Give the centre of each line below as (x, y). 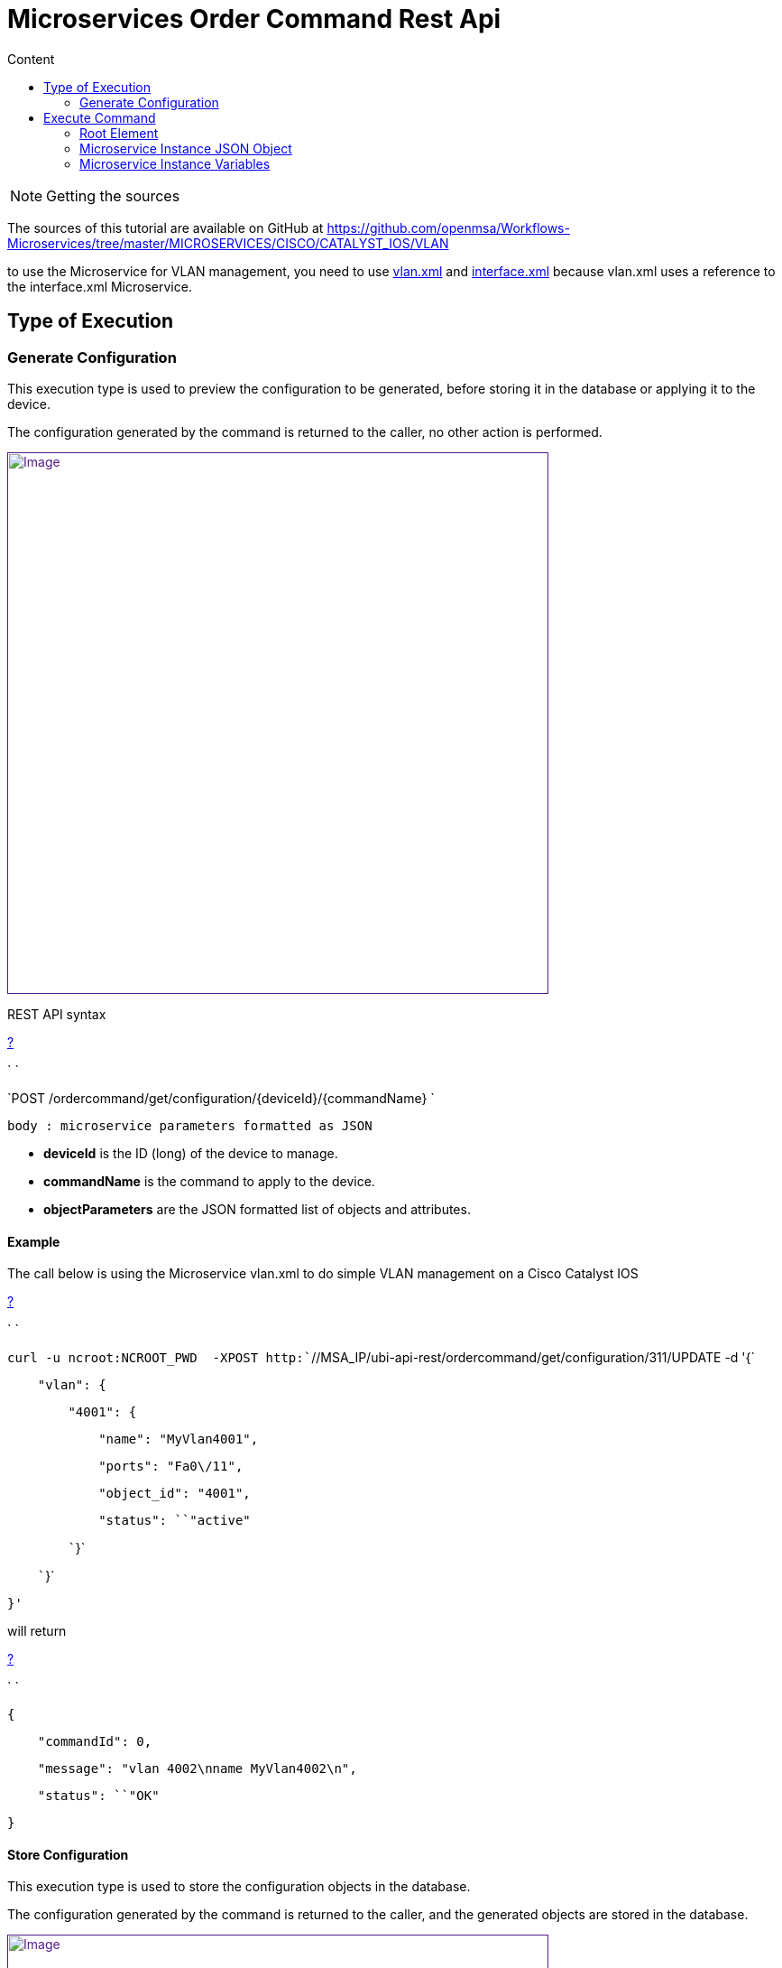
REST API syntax (57, 1014)
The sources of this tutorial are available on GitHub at (166, 227)
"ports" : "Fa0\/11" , (171, 1467)
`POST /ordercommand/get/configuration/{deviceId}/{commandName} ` (221, 1098)
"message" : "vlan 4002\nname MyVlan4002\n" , (197, 1769)
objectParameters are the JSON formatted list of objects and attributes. (257, 1209)
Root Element (119, 133)
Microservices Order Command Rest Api (254, 19)
